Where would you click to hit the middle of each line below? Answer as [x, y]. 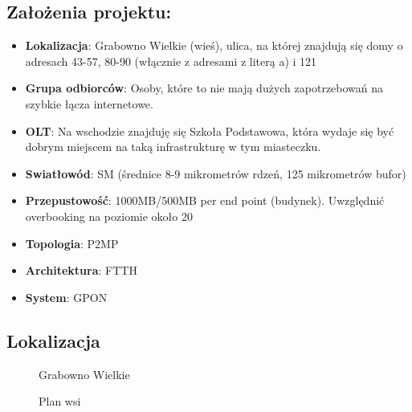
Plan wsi [60, 401]
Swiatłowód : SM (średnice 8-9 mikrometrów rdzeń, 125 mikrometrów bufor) [216, 173]
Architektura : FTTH [81, 270]
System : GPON [66, 297]
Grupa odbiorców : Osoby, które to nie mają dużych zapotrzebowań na [204, 88]
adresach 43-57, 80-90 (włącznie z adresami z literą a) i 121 [171, 61]
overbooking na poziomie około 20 [109, 216]
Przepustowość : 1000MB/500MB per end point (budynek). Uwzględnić [205, 200]
